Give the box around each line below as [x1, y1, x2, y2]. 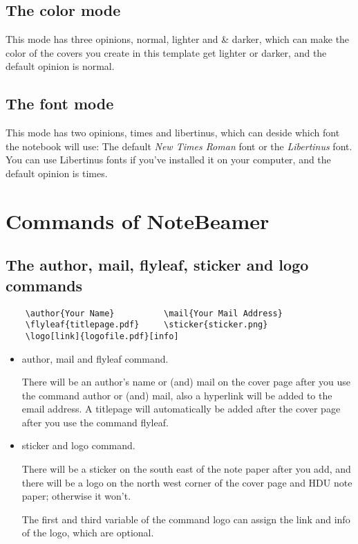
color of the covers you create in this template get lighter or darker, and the [6, 45, 327, 60]
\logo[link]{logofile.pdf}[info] [25, 331, 179, 341]
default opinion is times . [6, 165, 108, 180]
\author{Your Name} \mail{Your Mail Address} [25, 308, 283, 318]
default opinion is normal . [6, 59, 115, 73]
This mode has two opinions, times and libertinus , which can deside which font [6, 125, 340, 140]
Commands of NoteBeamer [6, 206, 270, 235]
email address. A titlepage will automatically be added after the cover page [21, 401, 341, 416]
